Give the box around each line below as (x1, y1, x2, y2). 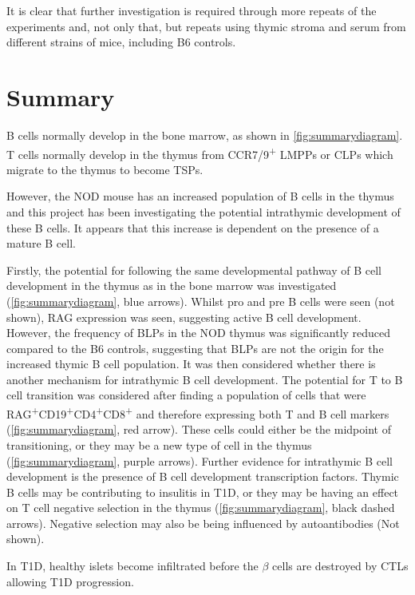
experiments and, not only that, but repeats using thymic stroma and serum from (6, 18, 406, 34)
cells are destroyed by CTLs (272, 557, 409, 574)
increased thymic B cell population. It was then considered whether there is (6, 355, 376, 372)
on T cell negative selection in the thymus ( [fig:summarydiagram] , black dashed (6, 499, 395, 516)
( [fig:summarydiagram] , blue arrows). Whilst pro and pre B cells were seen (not (6, 292, 395, 309)
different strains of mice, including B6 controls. (6, 34, 236, 50)
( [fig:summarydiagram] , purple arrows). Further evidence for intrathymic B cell (6, 452, 393, 469)
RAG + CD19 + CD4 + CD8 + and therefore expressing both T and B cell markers (6, 403, 389, 422)
